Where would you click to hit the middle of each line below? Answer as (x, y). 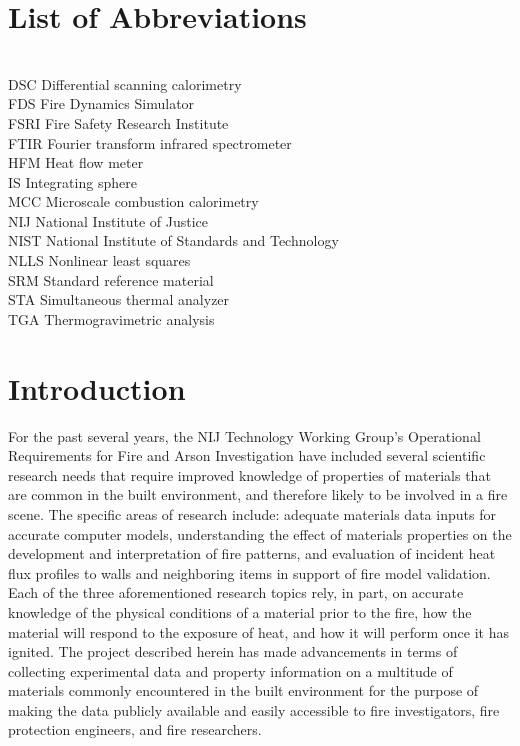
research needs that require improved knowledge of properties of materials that (249, 474)
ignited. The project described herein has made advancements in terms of (233, 651)
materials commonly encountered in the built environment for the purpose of (243, 690)
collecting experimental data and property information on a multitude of (230, 670)
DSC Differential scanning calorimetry (125, 83)
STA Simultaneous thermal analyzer (119, 299)
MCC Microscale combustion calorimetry (133, 201)
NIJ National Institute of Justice (108, 220)
